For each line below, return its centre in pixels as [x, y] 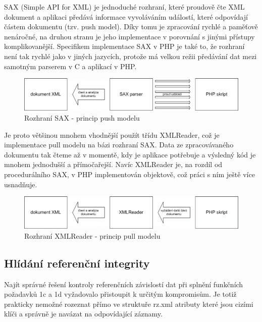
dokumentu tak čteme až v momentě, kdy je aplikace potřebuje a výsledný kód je [130, 154]
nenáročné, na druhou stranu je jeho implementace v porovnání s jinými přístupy [129, 36]
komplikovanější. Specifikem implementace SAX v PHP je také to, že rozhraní [124, 46]
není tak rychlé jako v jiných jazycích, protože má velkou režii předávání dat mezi [130, 56]
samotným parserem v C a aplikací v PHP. [70, 66]
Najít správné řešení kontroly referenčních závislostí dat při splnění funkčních [124, 284]
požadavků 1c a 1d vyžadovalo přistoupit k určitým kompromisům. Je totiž [120, 294]
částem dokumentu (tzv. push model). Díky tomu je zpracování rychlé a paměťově [131, 26]
